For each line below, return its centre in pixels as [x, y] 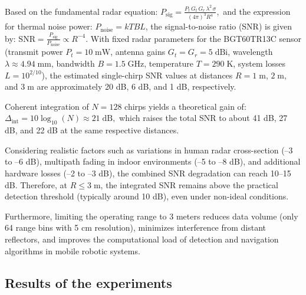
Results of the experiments [88, 282]
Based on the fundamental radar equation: [81, 11]
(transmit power [34, 52]
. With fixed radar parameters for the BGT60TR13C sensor [193, 38]
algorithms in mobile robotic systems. [73, 250]
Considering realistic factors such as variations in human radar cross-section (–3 [149, 150]
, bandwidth [73, 63]
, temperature [169, 63]
